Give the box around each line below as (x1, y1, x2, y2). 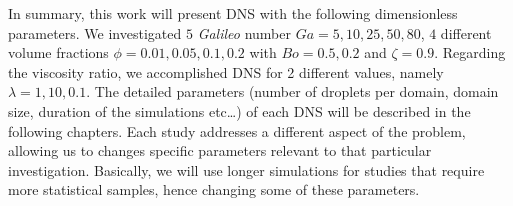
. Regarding (434, 42, 506, 63)
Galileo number (197, 22, 291, 43)
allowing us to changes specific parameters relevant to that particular (8, 140, 432, 161)
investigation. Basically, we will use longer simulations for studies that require (8, 159, 485, 180)
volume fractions (8, 42, 109, 63)
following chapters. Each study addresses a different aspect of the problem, (8, 120, 466, 141)
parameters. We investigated (8, 22, 182, 43)
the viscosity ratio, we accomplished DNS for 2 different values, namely (8, 61, 444, 82)
